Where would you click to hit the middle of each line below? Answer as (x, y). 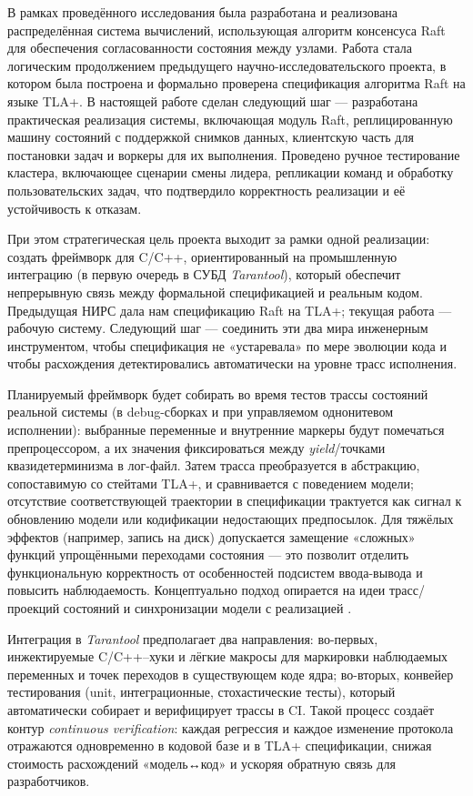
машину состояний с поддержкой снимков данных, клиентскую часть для (211, 137)
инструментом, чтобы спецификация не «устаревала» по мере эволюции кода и (227, 345)
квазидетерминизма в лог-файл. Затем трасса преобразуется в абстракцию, (214, 465)
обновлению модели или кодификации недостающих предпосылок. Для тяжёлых (231, 519)
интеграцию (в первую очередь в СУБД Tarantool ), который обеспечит (204, 274)
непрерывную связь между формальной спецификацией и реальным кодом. (215, 292)
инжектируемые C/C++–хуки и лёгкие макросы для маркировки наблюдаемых (228, 656)
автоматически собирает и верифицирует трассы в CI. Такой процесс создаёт (221, 709)
